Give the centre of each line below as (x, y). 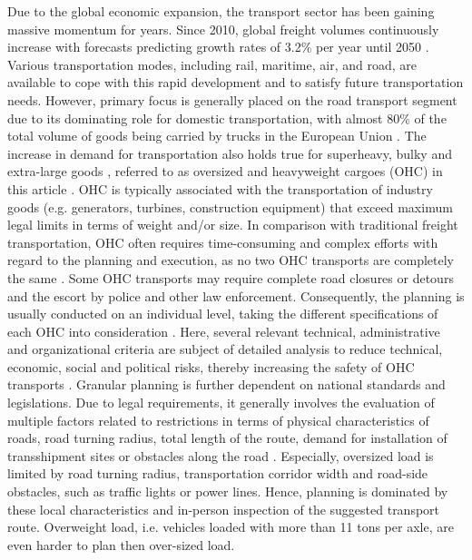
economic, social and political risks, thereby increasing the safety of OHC (211, 366)
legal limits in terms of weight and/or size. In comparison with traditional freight (233, 225)
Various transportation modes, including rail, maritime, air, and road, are (212, 64)
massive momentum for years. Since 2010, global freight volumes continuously (223, 29)
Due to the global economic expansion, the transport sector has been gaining (221, 11)
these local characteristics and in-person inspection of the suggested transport (224, 509)
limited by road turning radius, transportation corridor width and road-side (218, 473)
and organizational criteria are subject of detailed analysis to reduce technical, (225, 349)
